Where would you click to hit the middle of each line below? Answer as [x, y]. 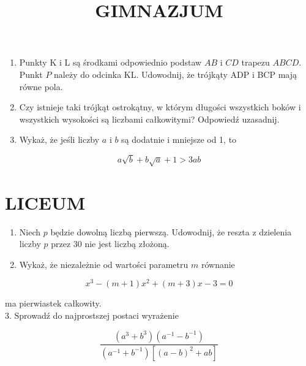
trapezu [256, 62]
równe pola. [41, 86]
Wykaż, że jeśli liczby [59, 139]
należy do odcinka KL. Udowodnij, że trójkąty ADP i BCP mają [175, 74]
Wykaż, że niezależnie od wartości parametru [104, 264]
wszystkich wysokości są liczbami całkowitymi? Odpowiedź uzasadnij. [149, 119]
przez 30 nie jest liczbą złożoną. [110, 244]
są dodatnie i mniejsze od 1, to [179, 139]
